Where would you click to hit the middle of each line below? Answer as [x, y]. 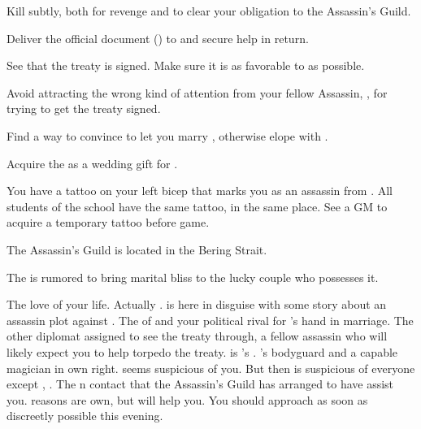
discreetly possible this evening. [85, 416]
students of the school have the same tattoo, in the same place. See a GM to [197, 206]
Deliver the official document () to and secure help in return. [158, 38]
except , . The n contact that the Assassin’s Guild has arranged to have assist [200, 384]
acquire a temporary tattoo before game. [108, 222]
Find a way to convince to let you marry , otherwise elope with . [167, 135]
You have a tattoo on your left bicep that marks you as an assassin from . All [200, 191]
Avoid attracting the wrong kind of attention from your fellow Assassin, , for [197, 92]
